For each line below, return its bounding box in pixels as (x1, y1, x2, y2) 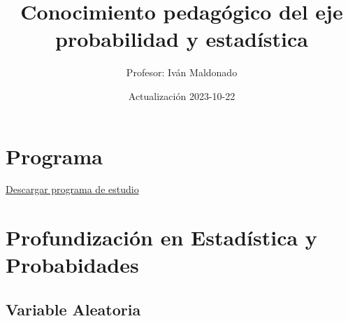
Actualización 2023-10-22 (128, 88, 235, 103)
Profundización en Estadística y (6, 223, 317, 252)
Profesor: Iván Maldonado (126, 65, 238, 80)
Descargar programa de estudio (6, 182, 139, 197)
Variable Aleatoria (6, 298, 141, 320)
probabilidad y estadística (55, 24, 308, 53)
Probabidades (6, 250, 139, 279)
